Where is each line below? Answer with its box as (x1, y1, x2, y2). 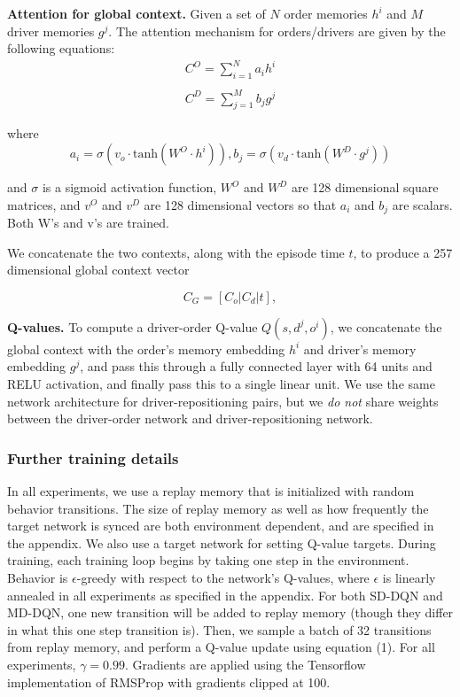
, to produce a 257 (353, 243, 453, 261)
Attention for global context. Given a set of (7, 4, 266, 22)
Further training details (7, 446, 179, 469)
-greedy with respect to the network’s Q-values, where (76, 569, 370, 587)
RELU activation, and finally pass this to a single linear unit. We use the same (7, 375, 435, 393)
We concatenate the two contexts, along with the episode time (7, 243, 345, 261)
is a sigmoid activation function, (42, 178, 217, 197)
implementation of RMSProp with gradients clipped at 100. (7, 672, 331, 691)
